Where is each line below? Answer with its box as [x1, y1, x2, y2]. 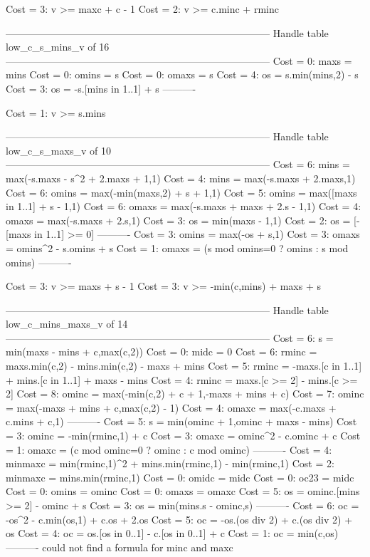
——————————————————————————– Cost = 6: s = [6, 330, 334, 345]
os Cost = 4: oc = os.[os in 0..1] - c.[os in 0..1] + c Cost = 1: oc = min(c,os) [6, 526, 339, 541]
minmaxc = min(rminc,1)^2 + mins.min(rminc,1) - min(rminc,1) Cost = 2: [6, 456, 334, 471]
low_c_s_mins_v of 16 [6, 39, 110, 54]
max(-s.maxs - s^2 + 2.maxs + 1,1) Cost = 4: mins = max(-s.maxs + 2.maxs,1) [6, 170, 356, 185]
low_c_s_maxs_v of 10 [6, 142, 111, 157]
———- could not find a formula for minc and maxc [6, 539, 233, 554]
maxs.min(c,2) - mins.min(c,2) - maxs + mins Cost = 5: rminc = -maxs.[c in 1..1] [6, 358, 362, 373]
